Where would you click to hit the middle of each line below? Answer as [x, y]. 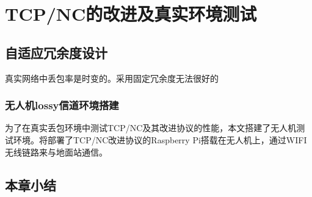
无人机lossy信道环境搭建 [62, 105]
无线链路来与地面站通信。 [56, 152]
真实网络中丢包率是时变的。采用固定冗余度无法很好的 [112, 78]
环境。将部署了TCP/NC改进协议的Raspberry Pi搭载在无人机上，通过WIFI [160, 139]
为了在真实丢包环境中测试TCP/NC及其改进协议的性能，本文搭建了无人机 [151, 128]
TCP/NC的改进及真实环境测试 [131, 14]
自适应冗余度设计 [56, 52]
